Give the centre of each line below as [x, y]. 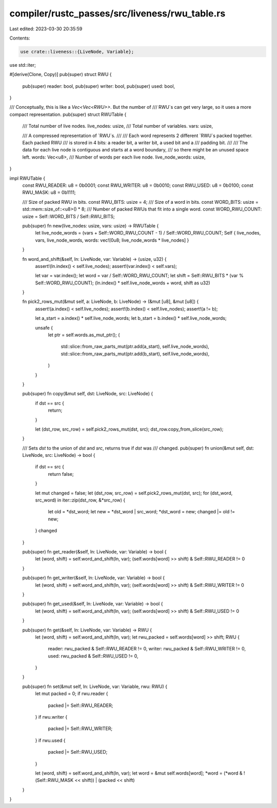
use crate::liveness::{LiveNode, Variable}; [77, 52]
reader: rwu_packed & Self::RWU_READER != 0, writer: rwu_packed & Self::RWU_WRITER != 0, [147, 649]
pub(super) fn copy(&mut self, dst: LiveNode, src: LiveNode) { [88, 394]
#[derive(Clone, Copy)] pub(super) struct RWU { [61, 74]
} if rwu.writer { [51, 717]
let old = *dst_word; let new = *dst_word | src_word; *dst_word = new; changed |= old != [142, 512]
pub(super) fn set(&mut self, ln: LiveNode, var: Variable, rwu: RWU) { [95, 686]
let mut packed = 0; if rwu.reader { [72, 694]
